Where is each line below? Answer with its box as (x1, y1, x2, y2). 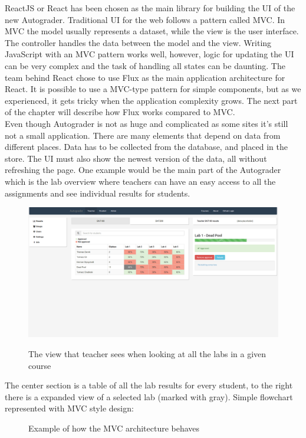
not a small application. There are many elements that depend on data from (5, 129, 281, 141)
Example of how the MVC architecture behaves (28, 421, 200, 434)
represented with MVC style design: (5, 402, 134, 414)
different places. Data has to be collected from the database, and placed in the (5, 140, 288, 153)
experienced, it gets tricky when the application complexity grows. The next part (5, 94, 298, 106)
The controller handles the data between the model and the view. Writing (5, 36, 272, 48)
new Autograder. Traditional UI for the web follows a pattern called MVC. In (5, 13, 285, 25)
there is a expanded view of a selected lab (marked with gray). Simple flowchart (5, 390, 293, 403)
